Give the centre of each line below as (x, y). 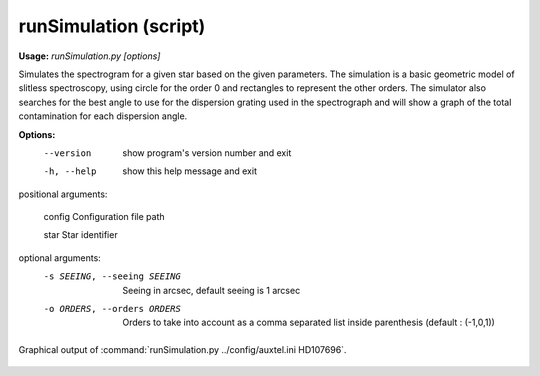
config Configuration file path (104, 217)
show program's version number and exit (207, 152)
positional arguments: (63, 194)
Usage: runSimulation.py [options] (89, 56)
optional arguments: (60, 257)
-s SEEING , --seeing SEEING (112, 276)
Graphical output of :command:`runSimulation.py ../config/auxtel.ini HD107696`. (182, 349)
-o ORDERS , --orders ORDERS (112, 309)
